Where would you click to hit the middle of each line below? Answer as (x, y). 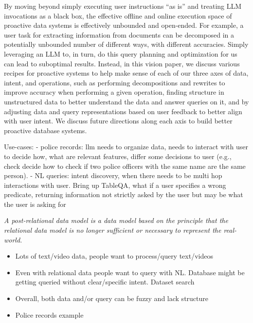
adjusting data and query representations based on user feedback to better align (123, 111)
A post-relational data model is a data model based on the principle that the (116, 220)
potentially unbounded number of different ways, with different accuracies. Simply (126, 44)
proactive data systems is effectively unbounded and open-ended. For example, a (124, 25)
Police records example (49, 314)
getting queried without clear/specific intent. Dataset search (105, 282)
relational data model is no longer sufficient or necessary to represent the (113, 230)
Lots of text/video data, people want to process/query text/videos (114, 256)
